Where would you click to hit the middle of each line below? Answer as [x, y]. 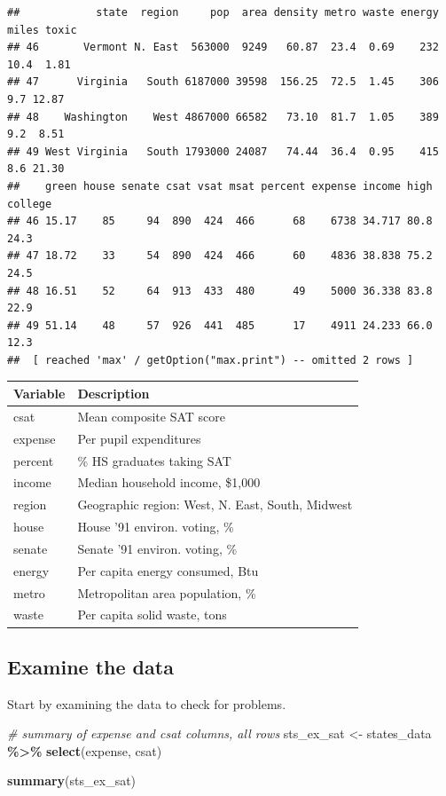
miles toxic [42, 30]
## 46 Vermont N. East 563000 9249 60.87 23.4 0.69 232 [223, 47]
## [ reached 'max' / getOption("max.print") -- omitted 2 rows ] [211, 360]
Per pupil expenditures [139, 438]
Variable [39, 393]
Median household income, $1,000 [169, 482]
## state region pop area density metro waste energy [223, 12]
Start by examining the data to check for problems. [147, 703]
